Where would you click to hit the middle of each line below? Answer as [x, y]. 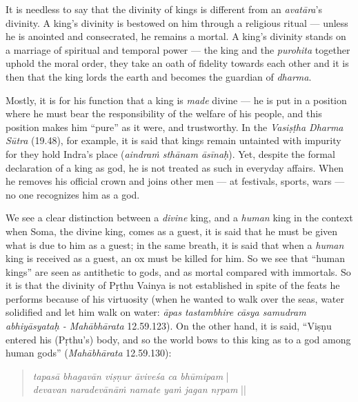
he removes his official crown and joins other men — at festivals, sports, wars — [175, 181]
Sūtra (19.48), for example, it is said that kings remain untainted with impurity [173, 140]
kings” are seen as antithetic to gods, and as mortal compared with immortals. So [178, 271]
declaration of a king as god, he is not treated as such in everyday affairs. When [175, 167]
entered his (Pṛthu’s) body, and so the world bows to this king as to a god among [178, 339]
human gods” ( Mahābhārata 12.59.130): [89, 353]
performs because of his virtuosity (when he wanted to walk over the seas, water [175, 298]
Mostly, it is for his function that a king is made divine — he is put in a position [176, 100]
